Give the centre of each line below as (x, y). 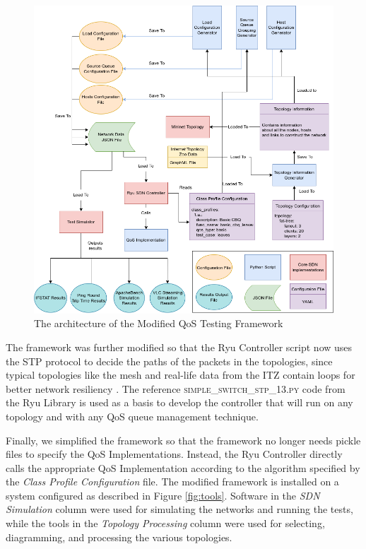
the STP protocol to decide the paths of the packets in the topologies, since (169, 361)
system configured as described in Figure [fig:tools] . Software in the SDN (163, 495)
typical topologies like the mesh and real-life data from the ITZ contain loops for (181, 375)
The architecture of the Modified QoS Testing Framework (159, 323)
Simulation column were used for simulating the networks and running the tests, (179, 509)
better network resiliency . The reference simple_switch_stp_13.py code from (176, 388)
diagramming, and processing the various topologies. (119, 537)
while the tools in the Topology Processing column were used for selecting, (165, 523)
